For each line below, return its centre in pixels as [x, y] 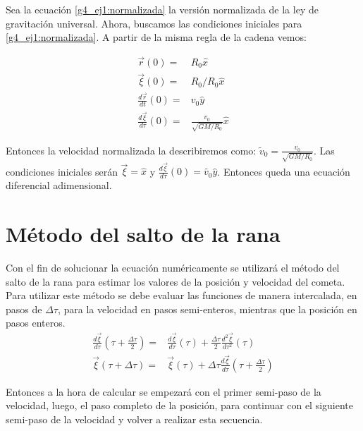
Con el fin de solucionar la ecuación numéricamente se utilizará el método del [173, 267]
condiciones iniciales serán [62, 171]
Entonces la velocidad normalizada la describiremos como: [131, 150]
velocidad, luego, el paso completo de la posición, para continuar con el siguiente [180, 405]
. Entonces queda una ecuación [284, 171]
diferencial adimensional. [59, 185]
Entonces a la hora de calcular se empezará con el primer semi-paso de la [164, 391]
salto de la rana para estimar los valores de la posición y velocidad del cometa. [176, 281]
